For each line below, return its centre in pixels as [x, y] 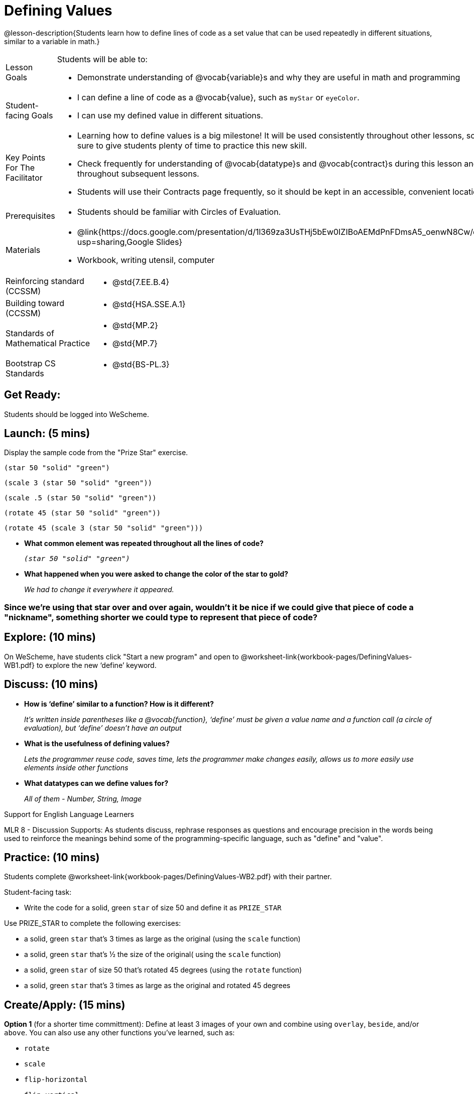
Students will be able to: [102, 59]
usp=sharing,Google [115, 242]
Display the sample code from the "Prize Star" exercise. [96, 453]
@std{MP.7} [135, 343]
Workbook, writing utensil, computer [146, 260]
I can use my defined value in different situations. [170, 115]
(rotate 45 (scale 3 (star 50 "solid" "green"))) [104, 528]
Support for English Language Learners [69, 814]
